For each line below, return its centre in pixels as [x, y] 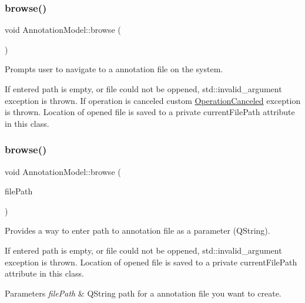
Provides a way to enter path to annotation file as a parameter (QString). [138, 230]
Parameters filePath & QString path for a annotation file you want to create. [143, 293]
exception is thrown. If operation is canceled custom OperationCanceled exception [153, 100]
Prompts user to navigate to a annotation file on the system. [114, 69]
